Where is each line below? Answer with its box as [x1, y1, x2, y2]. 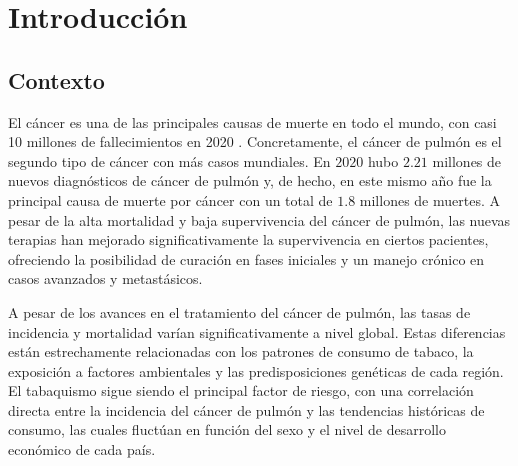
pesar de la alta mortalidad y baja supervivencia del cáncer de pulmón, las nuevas [8, 209, 511, 230]
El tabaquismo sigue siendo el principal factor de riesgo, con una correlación [8, 380, 474, 401]
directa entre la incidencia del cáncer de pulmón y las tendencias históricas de [8, 399, 485, 420]
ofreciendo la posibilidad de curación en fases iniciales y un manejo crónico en [8, 248, 485, 269]
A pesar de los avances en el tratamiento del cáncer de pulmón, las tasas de [8, 301, 471, 322]
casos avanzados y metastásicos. [8, 268, 203, 289]
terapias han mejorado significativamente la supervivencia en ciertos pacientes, [8, 229, 489, 250]
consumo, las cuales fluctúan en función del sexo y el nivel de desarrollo [8, 419, 446, 440]
